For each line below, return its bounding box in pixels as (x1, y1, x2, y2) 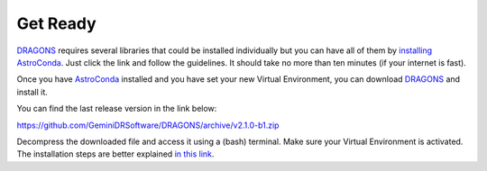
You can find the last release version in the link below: (16, 103, 217, 114)
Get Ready (16, 13, 96, 33)
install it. (16, 86, 49, 97)
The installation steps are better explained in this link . (16, 148, 215, 159)
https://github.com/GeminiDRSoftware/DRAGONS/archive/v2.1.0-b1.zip (16, 120, 280, 130)
